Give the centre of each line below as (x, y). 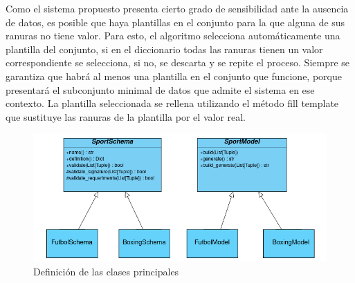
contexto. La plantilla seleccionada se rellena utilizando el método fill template (172, 103)
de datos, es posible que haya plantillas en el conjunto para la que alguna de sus (175, 22)
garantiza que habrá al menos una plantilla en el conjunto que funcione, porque (174, 76)
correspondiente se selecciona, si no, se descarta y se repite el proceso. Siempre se (178, 62)
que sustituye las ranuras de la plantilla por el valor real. (126, 116)
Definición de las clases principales (106, 271)
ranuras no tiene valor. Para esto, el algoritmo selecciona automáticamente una (173, 36)
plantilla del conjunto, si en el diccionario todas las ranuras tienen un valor (164, 49)
